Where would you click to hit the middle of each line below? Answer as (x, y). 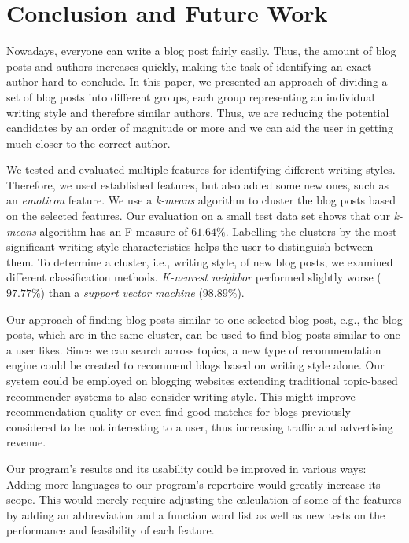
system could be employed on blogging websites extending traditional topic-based (202, 380)
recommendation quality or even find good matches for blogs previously (179, 411)
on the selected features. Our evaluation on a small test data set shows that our (198, 216)
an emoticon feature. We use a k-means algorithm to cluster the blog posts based (201, 200)
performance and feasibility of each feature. (111, 530)
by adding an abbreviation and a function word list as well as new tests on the (196, 514)
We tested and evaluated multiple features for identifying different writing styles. (201, 169)
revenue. (26, 442)
